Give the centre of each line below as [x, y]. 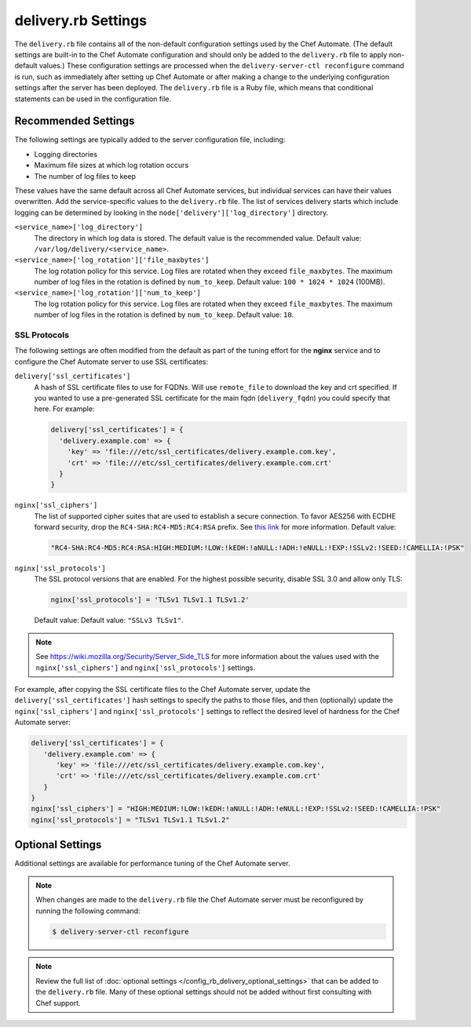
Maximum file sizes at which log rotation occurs [111, 166]
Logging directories [66, 154]
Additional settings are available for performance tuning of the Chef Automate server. [152, 864]
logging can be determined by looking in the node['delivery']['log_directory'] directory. [172, 213]
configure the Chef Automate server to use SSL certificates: [111, 362]
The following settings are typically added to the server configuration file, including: [150, 140]
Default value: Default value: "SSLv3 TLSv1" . [109, 621]
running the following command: [88, 911]
